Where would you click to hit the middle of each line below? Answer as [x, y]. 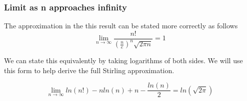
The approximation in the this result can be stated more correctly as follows [121, 26]
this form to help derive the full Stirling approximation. [89, 70]
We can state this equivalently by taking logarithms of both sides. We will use [123, 60]
